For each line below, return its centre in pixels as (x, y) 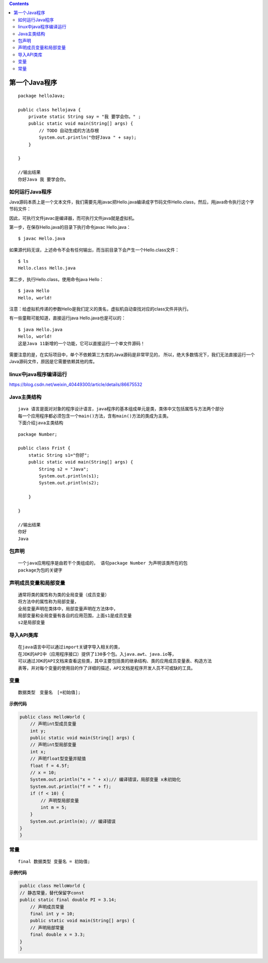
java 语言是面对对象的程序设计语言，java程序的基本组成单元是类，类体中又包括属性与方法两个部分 (121, 409)
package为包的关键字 (40, 570)
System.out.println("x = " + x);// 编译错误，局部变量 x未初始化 (105, 779)
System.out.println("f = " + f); (71, 786)
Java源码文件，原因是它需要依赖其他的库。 (53, 362)
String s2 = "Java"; (64, 469)
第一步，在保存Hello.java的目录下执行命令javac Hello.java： (70, 227)
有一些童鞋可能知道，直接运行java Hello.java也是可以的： (67, 318)
